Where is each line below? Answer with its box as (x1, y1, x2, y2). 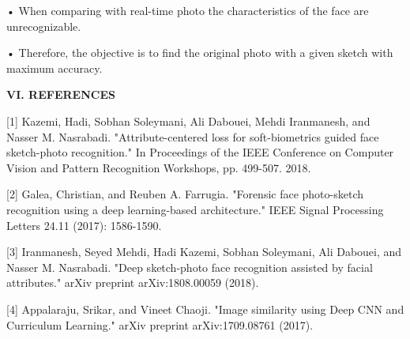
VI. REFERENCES (6, 86, 115, 103)
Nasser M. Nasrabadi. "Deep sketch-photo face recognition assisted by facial (6, 258, 373, 275)
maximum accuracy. (6, 59, 103, 76)
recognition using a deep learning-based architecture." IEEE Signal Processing (6, 201, 384, 217)
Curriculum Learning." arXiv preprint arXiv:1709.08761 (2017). (6, 316, 314, 333)
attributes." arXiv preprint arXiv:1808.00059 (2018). (6, 274, 259, 291)
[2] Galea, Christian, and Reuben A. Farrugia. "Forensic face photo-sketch (6, 186, 364, 202)
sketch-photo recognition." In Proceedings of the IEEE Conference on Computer (6, 144, 394, 160)
